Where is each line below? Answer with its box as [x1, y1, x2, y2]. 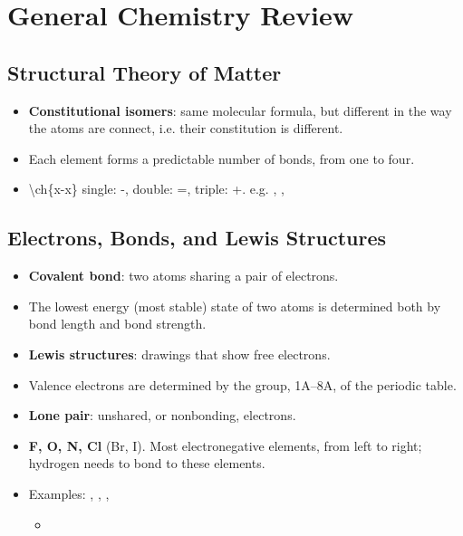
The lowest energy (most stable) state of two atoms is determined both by [28, 296, 441, 315]
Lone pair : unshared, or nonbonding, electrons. [28, 406, 296, 425]
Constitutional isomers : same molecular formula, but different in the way [28, 100, 452, 120]
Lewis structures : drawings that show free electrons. [28, 344, 331, 363]
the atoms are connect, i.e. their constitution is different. [28, 119, 343, 138]
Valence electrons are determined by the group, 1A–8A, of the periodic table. [28, 375, 457, 394]
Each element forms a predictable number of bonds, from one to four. [28, 148, 415, 167]
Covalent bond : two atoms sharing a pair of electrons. [28, 266, 339, 285]
